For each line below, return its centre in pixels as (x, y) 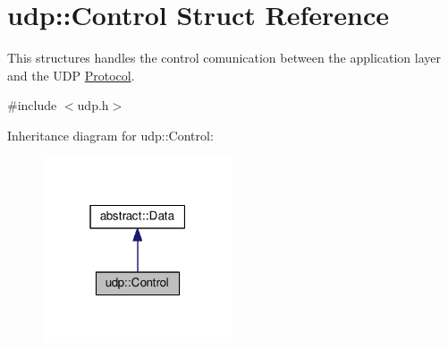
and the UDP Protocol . (71, 75)
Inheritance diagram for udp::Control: (110, 135)
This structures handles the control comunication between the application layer (224, 58)
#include (32, 105)
